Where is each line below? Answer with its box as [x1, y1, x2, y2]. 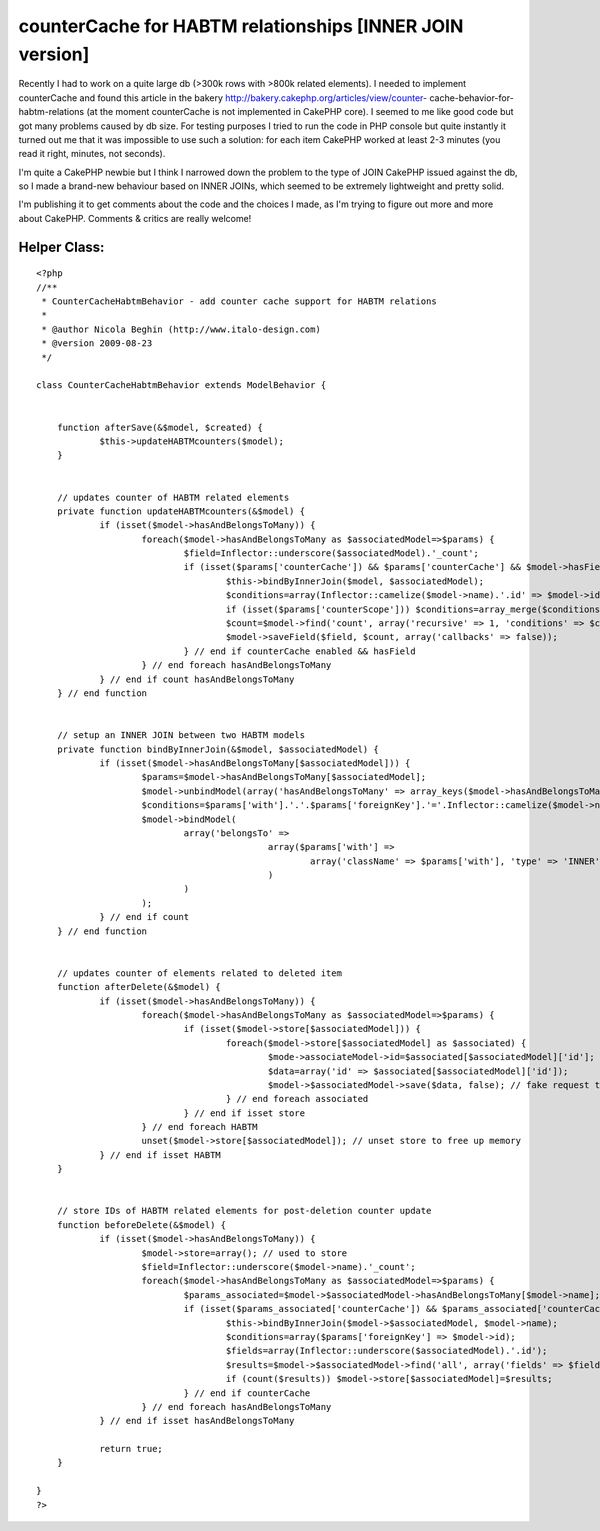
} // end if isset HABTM [99, 1149, 222, 1160]
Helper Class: [18, 238, 105, 255]
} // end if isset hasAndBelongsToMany [99, 1415, 295, 1427]
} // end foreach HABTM [141, 1121, 259, 1133]
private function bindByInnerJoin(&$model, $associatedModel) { [56, 743, 379, 755]
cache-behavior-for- [429, 91, 514, 104]
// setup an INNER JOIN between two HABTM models [56, 730, 305, 741]
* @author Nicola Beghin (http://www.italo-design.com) [41, 323, 322, 335]
